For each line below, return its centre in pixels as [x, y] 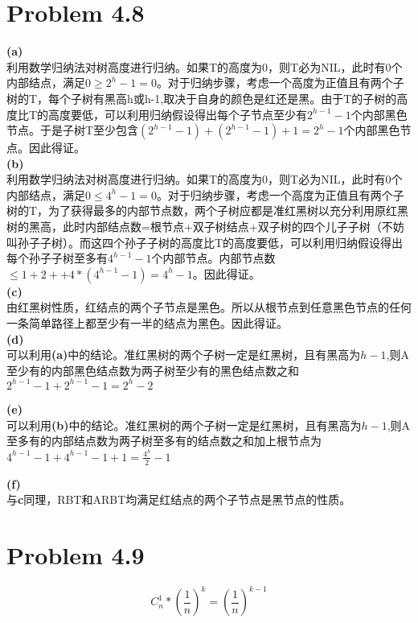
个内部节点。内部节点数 [213, 258]
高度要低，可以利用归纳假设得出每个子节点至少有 [178, 114]
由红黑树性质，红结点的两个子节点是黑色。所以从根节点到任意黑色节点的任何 [209, 307]
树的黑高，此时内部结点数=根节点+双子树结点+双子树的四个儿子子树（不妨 [205, 227]
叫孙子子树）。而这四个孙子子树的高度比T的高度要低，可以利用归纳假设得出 [205, 242]
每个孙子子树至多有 [57, 258]
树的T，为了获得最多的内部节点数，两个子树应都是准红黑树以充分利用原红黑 [208, 210]
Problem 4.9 [76, 554]
